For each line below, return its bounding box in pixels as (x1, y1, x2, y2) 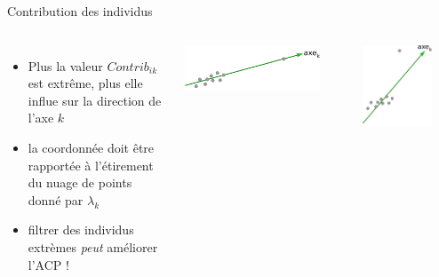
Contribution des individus (7, 2, 153, 20)
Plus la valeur (28, 56, 103, 75)
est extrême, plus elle (28, 74, 143, 92)
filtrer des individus (28, 220, 134, 239)
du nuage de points (28, 173, 132, 192)
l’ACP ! (28, 255, 69, 273)
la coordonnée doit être (28, 138, 155, 156)
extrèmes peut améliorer (28, 237, 158, 256)
